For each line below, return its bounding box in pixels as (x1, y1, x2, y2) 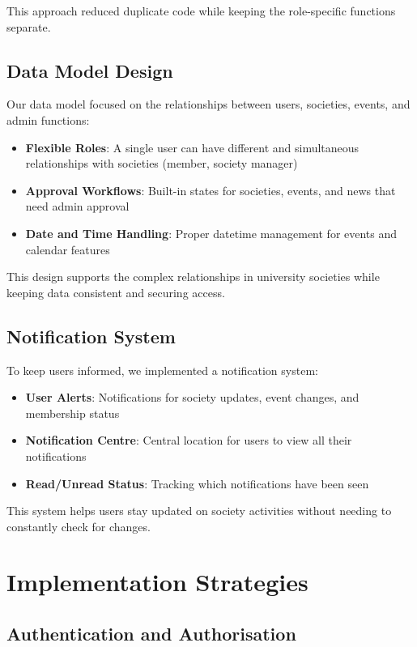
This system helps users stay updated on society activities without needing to (6, 502, 392, 519)
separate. (6, 18, 51, 35)
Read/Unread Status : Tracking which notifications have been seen (25, 475, 369, 492)
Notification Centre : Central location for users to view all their (25, 432, 352, 449)
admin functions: (6, 111, 90, 128)
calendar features (25, 240, 110, 258)
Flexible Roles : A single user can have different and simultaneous (25, 138, 360, 155)
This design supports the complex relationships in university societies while (6, 268, 380, 285)
